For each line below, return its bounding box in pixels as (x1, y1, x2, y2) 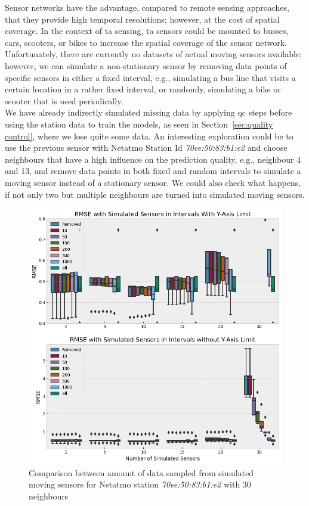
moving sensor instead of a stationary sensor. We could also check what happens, (5, 176, 301, 188)
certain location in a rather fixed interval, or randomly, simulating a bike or (5, 83, 281, 95)
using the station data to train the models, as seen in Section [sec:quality (5, 117, 273, 130)
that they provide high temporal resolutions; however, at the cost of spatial (5, 13, 280, 25)
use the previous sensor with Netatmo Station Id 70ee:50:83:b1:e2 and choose (5, 141, 288, 154)
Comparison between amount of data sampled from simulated (29, 466, 254, 479)
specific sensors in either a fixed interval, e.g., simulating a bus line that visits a (5, 71, 296, 83)
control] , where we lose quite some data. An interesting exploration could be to (5, 129, 293, 142)
